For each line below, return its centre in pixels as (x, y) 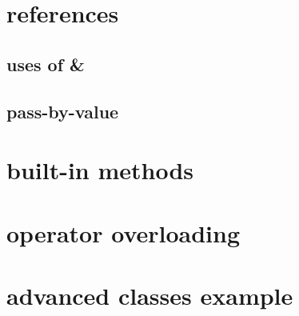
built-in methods (100, 170)
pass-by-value (63, 111)
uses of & (46, 64)
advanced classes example (150, 295)
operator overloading (124, 232)
